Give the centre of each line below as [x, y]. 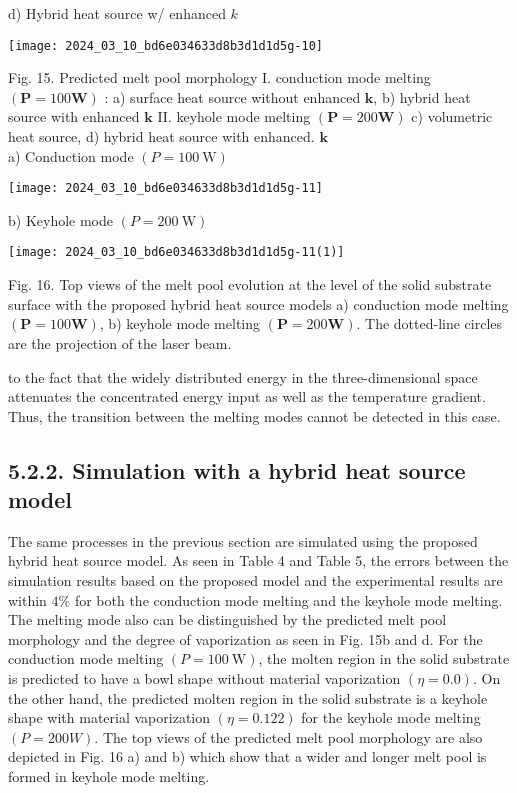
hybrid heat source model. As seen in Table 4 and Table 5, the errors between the [258, 560]
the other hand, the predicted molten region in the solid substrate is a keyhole [248, 697]
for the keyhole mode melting [391, 717]
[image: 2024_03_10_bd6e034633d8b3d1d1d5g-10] [165, 45]
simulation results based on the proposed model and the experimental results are [255, 580]
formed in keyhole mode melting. [109, 776]
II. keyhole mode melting [234, 116]
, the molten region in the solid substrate [384, 658]
